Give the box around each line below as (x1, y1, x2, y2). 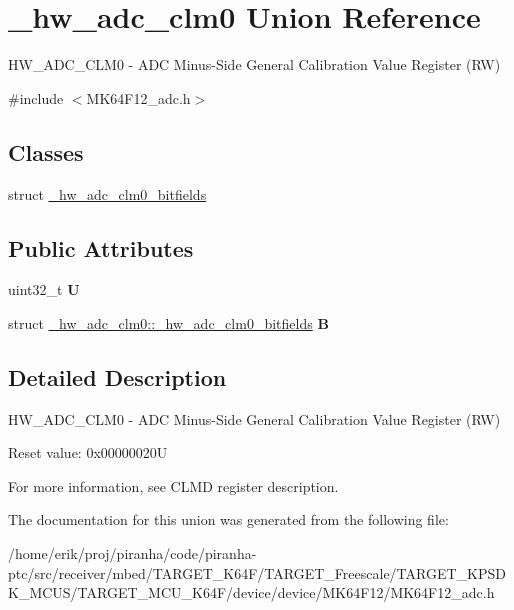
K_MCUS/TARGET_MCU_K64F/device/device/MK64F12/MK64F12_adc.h (8, 582, 495, 603)
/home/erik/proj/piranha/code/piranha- (8, 543, 257, 564)
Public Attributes (8, 232, 194, 263)
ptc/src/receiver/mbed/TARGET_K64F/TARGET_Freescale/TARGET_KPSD (8, 562, 506, 583)
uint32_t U (8, 279, 80, 300)
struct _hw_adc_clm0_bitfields (8, 183, 207, 204)
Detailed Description (8, 361, 227, 392)
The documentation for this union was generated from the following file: (8, 509, 449, 530)
